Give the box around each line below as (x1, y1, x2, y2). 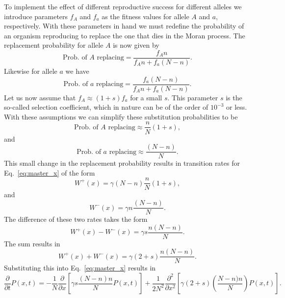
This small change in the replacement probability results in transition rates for (4, 158, 240, 168)
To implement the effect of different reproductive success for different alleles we (4, 1, 242, 11)
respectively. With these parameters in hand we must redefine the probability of (4, 21, 244, 31)
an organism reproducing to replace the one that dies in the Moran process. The (4, 30, 245, 40)
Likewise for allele (4, 66, 57, 76)
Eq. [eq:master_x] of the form (4, 167, 95, 178)
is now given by (113, 40, 159, 50)
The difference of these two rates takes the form (4, 214, 148, 224)
